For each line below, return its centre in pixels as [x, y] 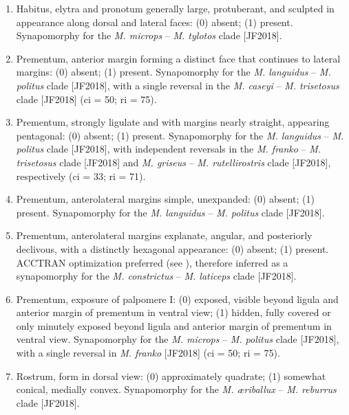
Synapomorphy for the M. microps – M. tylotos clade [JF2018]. [149, 35]
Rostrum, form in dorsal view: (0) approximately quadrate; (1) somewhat [171, 375]
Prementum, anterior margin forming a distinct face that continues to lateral [178, 58]
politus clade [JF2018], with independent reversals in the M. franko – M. [169, 149]
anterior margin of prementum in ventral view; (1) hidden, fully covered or [173, 312]
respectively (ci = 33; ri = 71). [81, 176]
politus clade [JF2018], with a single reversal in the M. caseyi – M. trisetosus [178, 85]
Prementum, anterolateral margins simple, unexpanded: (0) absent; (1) [165, 199]
